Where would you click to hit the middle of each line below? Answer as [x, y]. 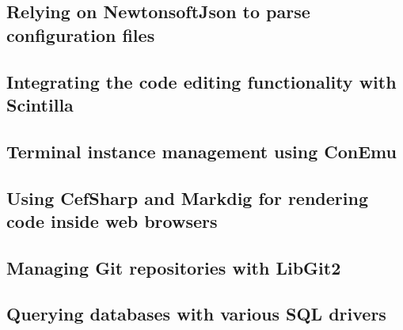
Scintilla [40, 104]
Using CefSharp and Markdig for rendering [187, 197]
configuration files [81, 34]
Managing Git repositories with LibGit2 [174, 267]
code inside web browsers [112, 220]
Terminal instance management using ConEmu [201, 151]
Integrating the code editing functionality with [201, 81]
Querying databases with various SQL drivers [196, 314]
